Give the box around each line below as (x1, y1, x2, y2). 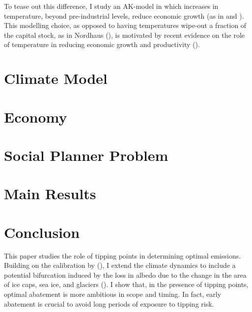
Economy (4, 106, 67, 127)
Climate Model (4, 68, 108, 88)
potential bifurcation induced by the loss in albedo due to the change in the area (4, 269, 247, 280)
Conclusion (4, 222, 80, 242)
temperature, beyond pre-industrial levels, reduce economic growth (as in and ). (4, 10, 244, 21)
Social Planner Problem (4, 145, 168, 165)
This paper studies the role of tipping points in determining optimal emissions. (4, 250, 241, 260)
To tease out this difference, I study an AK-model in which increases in (4, 1, 219, 11)
